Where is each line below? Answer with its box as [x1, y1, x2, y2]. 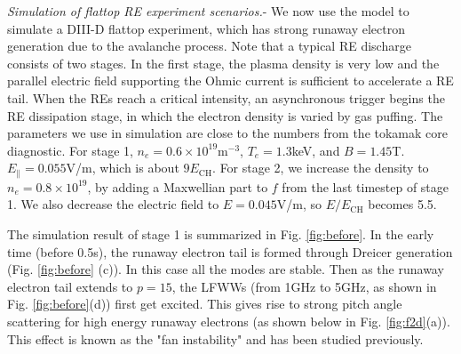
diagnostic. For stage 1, [7, 141, 133, 159]
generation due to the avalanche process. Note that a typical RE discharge [7, 36, 411, 55]
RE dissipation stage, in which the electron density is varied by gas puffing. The [7, 106, 443, 125]
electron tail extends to [7, 277, 133, 295]
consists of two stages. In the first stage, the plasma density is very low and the [7, 53, 440, 72]
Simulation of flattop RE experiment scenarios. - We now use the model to [7, 2, 409, 20]
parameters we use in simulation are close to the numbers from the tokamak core [7, 124, 448, 142]
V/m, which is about [66, 158, 179, 177]
